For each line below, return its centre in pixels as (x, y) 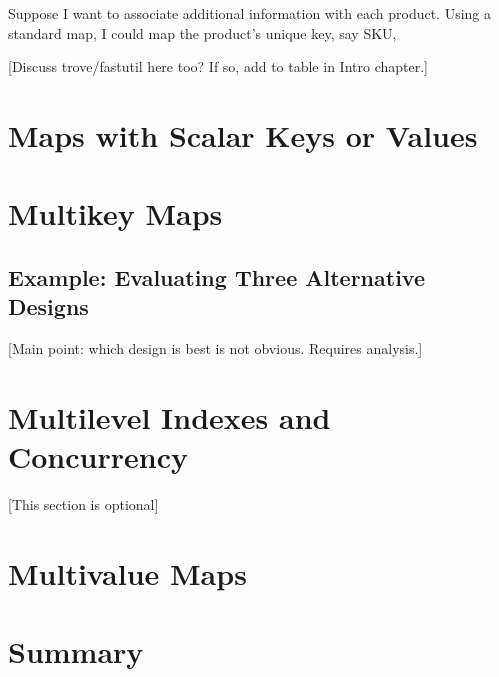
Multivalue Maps (127, 572)
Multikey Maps (115, 213)
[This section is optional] (83, 504)
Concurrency (98, 456)
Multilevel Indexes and (169, 416)
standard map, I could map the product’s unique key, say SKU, (202, 32)
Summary (76, 651)
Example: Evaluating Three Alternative (216, 276)
